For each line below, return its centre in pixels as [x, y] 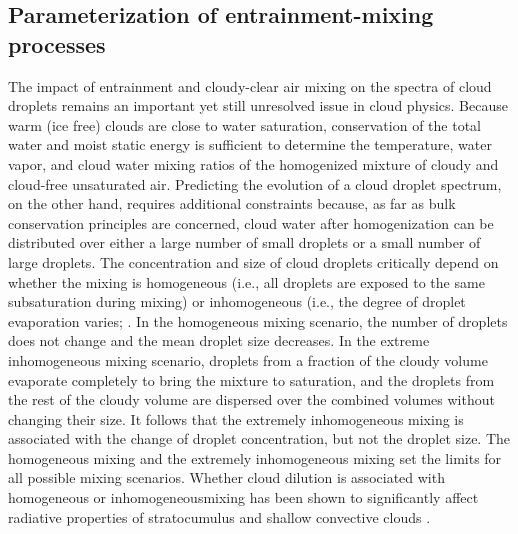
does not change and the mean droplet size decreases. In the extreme [219, 340]
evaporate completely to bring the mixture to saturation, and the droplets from [251, 379]
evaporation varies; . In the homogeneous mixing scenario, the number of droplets [258, 320]
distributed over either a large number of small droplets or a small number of [244, 242]
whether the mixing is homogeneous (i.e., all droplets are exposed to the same [246, 281]
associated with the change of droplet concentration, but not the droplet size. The [259, 438]
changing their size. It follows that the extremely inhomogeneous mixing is [236, 418]
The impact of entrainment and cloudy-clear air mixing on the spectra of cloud [250, 85]
